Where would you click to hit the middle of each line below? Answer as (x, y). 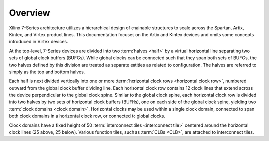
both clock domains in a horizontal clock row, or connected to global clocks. (87, 116)
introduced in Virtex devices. (39, 42)
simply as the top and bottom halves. (47, 72)
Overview (30, 13)
